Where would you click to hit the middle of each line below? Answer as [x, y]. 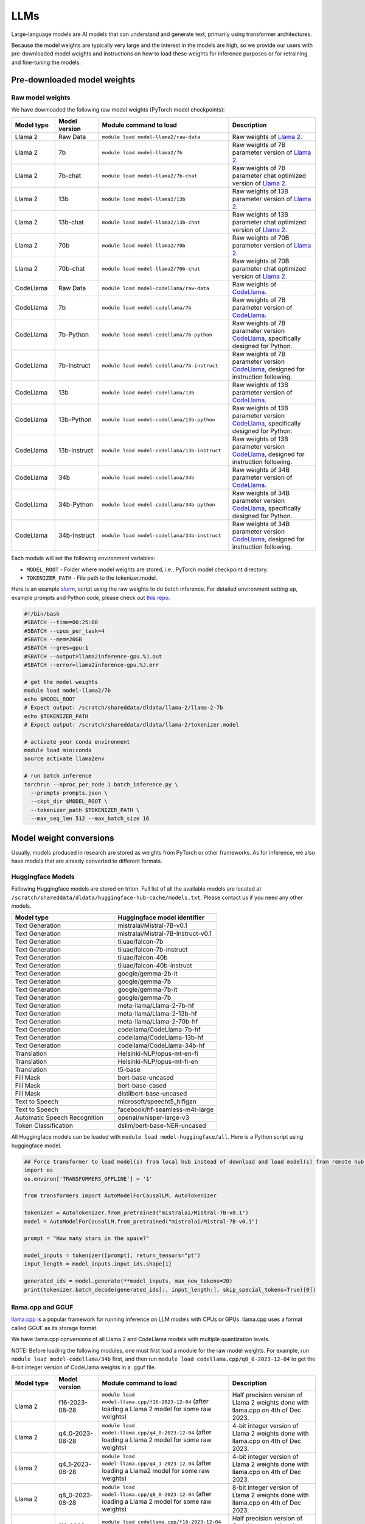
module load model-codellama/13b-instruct [162, 450]
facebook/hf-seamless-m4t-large [166, 1109]
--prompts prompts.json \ [69, 793]
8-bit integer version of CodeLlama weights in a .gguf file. [84, 1367]
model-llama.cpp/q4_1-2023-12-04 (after [157, 1463]
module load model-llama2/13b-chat [151, 222]
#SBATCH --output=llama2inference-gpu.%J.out [93, 656]
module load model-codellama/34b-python [158, 504]
